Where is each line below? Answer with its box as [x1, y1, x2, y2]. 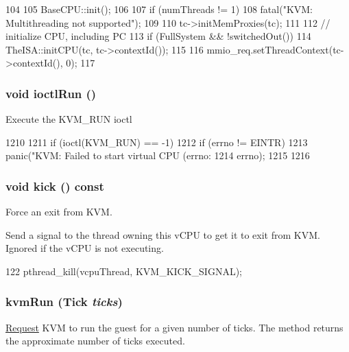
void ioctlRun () [5, 84, 97, 102]
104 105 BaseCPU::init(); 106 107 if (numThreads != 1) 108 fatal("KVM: [5, 2, 313, 16]
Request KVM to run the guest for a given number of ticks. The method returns [5, 320, 344, 334]
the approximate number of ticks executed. [5, 333, 185, 348]
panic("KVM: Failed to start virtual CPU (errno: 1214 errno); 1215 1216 [5, 148, 310, 163]
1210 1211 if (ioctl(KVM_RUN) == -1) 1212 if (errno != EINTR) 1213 [5, 134, 308, 149]
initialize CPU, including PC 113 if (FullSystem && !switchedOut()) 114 [5, 29, 311, 43]
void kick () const [5, 177, 104, 194]
